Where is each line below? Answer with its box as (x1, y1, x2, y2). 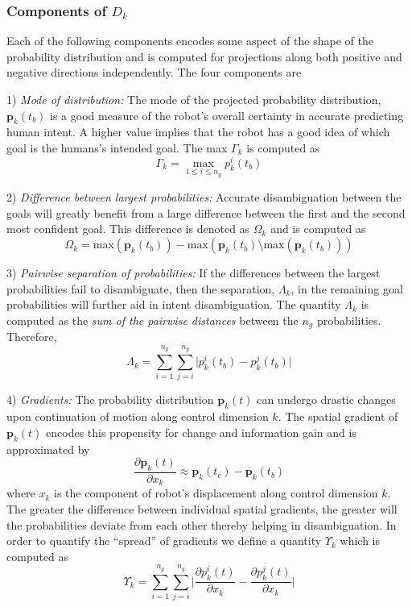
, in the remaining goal (290, 280, 403, 297)
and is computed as (270, 220, 366, 237)
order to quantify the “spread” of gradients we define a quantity (6, 532, 322, 549)
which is (340, 532, 381, 549)
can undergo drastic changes (257, 391, 396, 408)
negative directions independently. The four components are (6, 64, 302, 81)
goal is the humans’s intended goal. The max (6, 139, 228, 156)
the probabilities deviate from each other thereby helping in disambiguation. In (6, 516, 397, 533)
